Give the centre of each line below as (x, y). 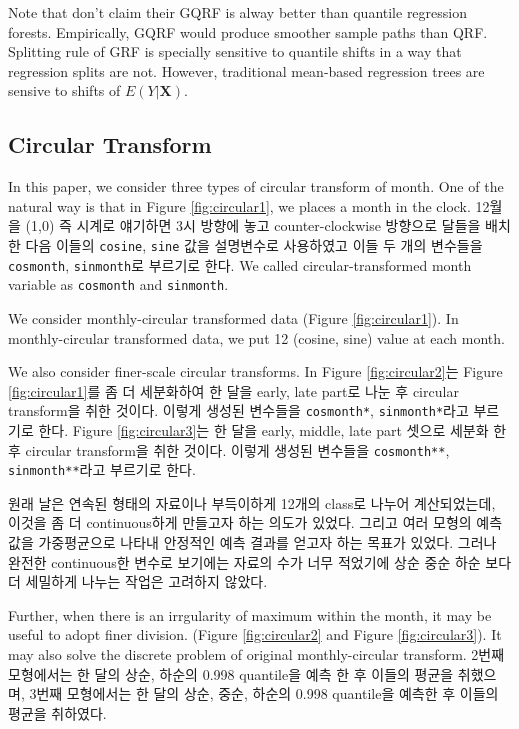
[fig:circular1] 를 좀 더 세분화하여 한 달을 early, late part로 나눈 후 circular (233, 390)
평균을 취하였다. (57, 712)
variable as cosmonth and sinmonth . (118, 284)
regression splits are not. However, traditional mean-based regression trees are (246, 70)
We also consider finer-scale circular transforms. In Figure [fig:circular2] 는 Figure (255, 371)
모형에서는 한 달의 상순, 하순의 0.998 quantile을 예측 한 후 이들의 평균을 (231, 673)
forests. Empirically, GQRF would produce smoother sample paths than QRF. (248, 31)
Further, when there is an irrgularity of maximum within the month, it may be (250, 614)
